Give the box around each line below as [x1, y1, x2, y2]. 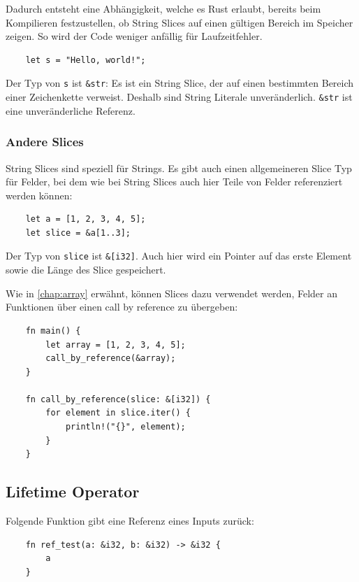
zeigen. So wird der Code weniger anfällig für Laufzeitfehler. [6, 29, 263, 43]
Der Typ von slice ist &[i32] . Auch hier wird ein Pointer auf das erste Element [6, 248, 352, 263]
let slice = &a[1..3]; [25, 227, 131, 238]
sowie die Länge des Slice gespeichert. [6, 262, 166, 277]
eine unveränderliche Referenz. [6, 103, 135, 118]
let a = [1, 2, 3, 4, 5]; [25, 214, 146, 225]
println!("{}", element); [65, 422, 186, 432]
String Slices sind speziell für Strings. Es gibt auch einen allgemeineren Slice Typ [6, 160, 352, 175]
